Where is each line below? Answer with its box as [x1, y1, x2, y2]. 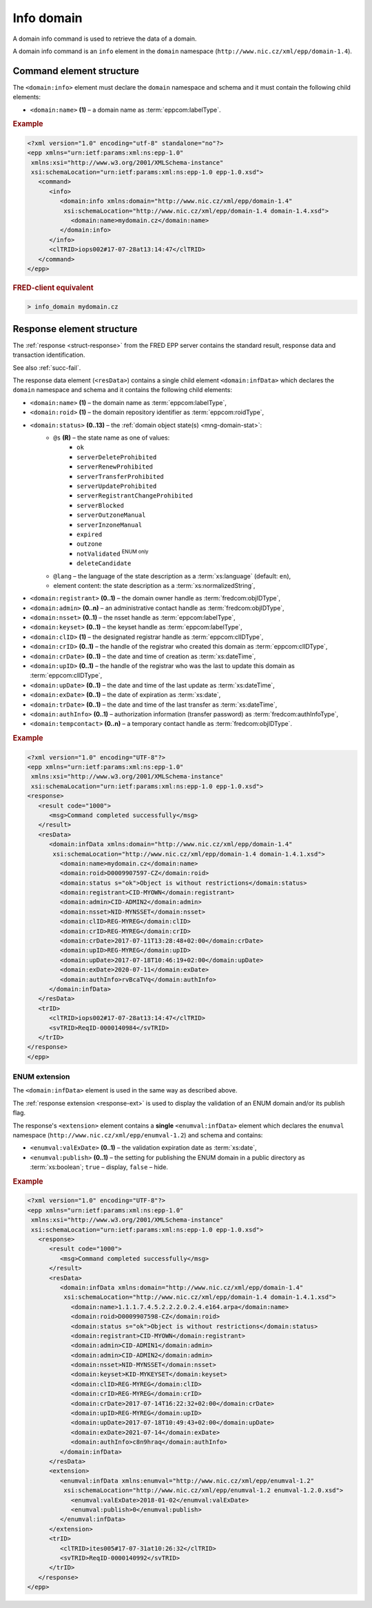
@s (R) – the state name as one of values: [53, 433, 170, 442]
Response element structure [12, 323, 138, 335]
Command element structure [12, 65, 140, 77]
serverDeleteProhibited [76, 453, 157, 461]
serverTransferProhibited [76, 473, 165, 480]
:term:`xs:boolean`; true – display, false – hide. [30, 1163, 169, 1171]
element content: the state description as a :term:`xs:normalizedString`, [53, 581, 256, 589]
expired [76, 530, 103, 538]
